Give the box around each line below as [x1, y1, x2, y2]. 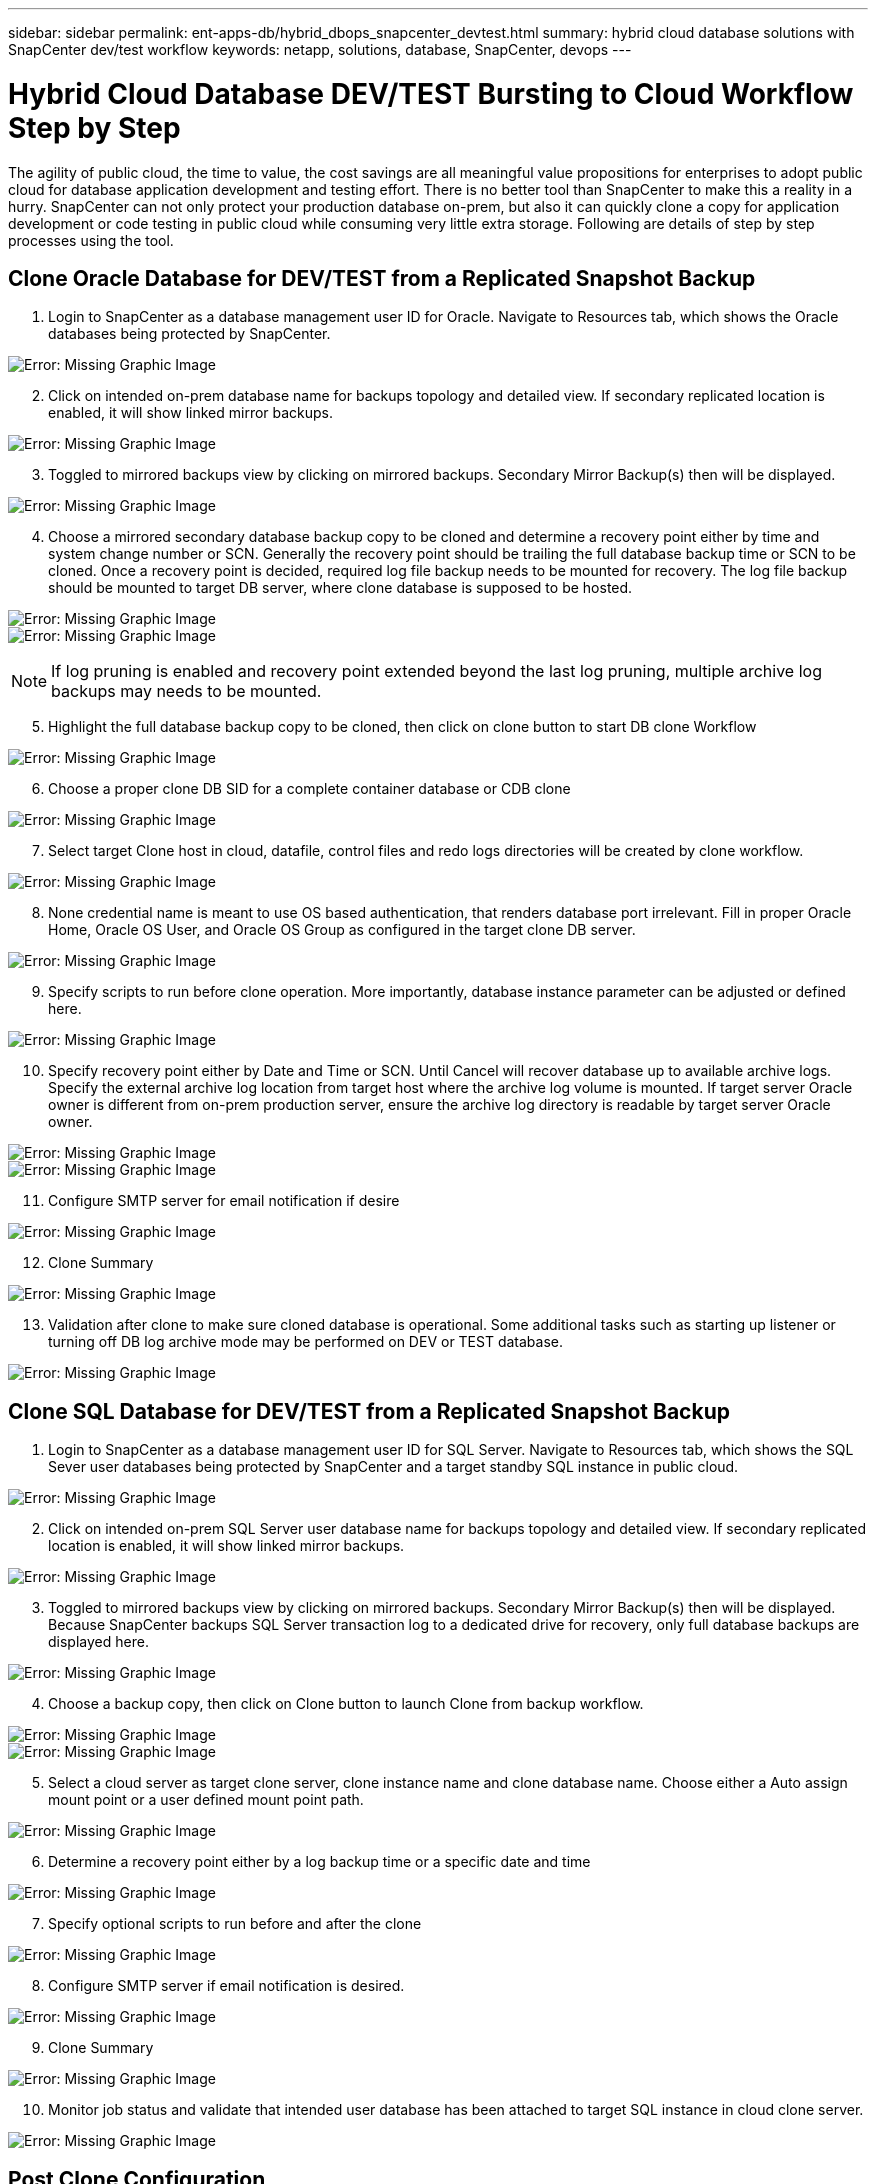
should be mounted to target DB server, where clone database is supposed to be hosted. [48, 579, 633, 597]
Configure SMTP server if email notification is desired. [48, 1977, 405, 1995]
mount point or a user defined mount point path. [48, 1791, 364, 1809]
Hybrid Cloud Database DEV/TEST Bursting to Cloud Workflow [8, 76, 854, 111]
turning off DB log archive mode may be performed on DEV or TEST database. [48, 1333, 564, 1351]
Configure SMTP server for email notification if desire [48, 1192, 400, 1210]
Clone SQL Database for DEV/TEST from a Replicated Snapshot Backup [8, 1398, 730, 1424]
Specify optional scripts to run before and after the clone [48, 1915, 422, 1933]
